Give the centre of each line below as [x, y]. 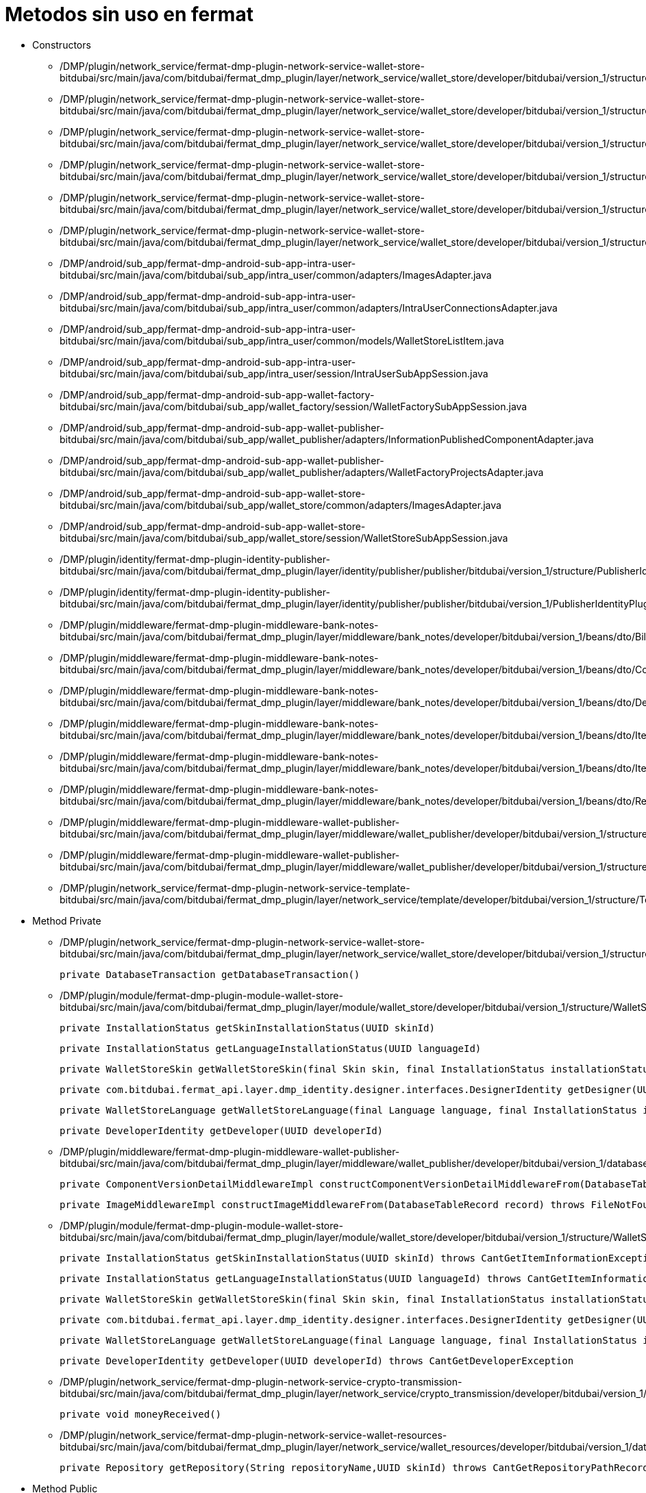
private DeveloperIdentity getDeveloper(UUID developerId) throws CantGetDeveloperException [317, 1360]
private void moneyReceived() [141, 1414]
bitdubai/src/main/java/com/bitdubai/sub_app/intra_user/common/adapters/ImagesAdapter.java [276, 275]
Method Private [67, 920]
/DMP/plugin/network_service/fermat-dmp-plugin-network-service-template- [235, 888]
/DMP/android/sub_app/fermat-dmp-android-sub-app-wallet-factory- [217, 394]
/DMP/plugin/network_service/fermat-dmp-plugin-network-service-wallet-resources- [253, 1435]
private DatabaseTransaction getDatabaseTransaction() [210, 974]
